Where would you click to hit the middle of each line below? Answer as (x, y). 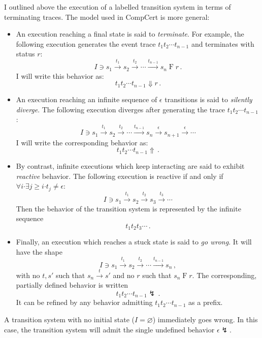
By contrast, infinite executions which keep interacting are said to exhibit (130, 166)
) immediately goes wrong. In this (205, 319)
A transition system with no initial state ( (70, 319)
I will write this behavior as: (60, 75)
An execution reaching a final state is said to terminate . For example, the (130, 34)
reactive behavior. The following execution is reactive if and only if (120, 176)
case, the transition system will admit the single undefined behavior (109, 329)
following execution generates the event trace (86, 43)
